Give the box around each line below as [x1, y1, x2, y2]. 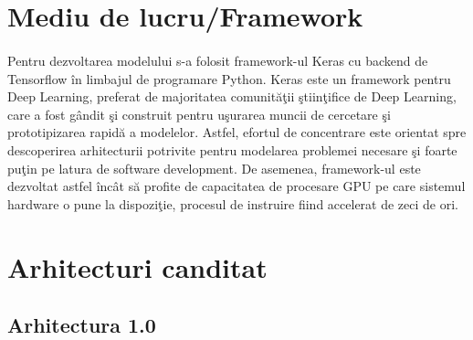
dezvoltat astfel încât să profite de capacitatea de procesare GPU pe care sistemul [7, 176, 466, 196]
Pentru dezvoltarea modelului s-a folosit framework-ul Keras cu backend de [7, 50, 428, 69]
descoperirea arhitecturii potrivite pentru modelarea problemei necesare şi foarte [7, 140, 457, 159]
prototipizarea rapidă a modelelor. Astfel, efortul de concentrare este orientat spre [7, 122, 467, 142]
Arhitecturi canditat [7, 248, 268, 285]
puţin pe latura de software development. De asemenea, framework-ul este [7, 158, 421, 177]
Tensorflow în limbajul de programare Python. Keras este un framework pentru [7, 69, 451, 88]
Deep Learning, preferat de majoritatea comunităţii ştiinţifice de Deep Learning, [7, 87, 457, 106]
